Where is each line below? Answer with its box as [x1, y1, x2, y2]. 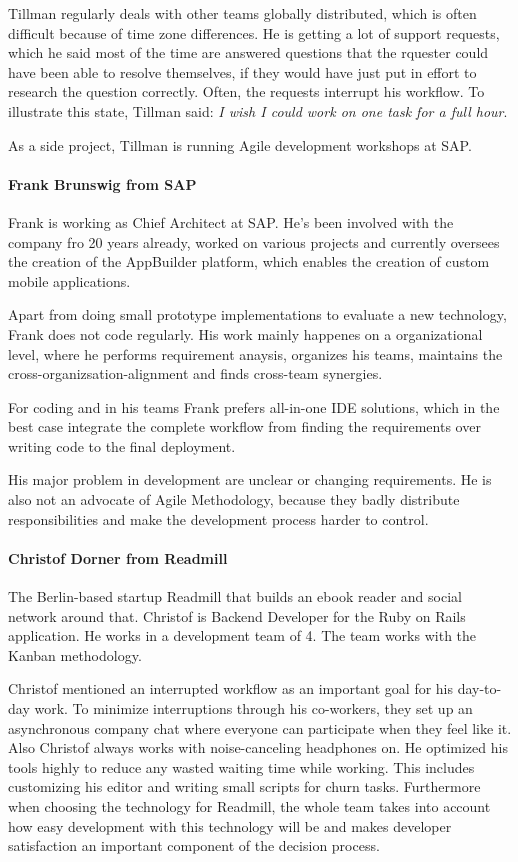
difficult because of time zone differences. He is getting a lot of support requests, [8, 22, 500, 43]
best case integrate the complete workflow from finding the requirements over [8, 416, 481, 437]
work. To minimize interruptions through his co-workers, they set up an [34, 698, 473, 719]
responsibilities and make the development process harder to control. [8, 508, 429, 529]
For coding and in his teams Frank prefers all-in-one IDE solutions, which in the [8, 396, 500, 417]
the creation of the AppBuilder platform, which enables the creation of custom [8, 251, 490, 272]
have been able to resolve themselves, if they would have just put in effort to [8, 61, 477, 82]
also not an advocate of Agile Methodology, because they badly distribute [8, 489, 460, 510]
